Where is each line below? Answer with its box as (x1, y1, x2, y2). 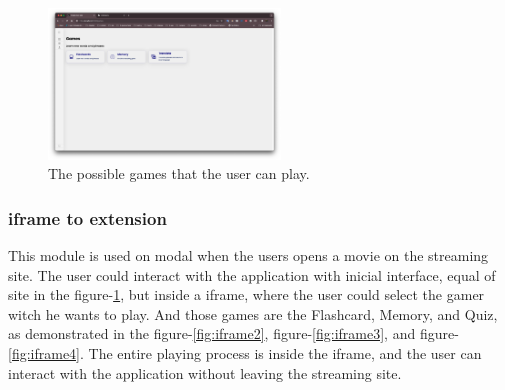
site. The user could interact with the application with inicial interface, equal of (8, 264, 496, 285)
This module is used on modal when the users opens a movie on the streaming (8, 245, 489, 266)
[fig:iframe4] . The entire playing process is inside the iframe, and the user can (8, 343, 482, 364)
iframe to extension (8, 205, 167, 230)
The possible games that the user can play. (48, 163, 310, 184)
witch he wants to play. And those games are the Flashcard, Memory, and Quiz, (8, 303, 498, 324)
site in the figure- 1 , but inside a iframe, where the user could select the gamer (8, 284, 485, 305)
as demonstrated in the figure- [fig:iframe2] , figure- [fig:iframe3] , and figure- (8, 323, 459, 344)
